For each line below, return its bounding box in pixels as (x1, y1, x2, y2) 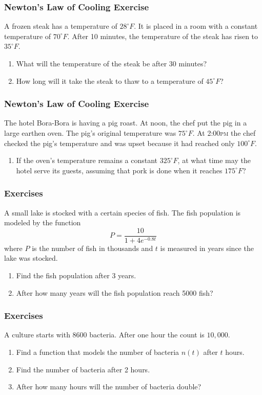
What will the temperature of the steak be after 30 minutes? (16, 58, 207, 68)
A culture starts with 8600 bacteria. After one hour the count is (4, 329, 205, 340)
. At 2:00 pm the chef (192, 128, 256, 138)
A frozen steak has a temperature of (4, 21, 117, 31)
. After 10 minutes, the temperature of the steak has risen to (67, 30, 258, 41)
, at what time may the (177, 155, 251, 166)
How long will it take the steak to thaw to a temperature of (16, 75, 204, 86)
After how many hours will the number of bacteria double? (16, 381, 201, 392)
